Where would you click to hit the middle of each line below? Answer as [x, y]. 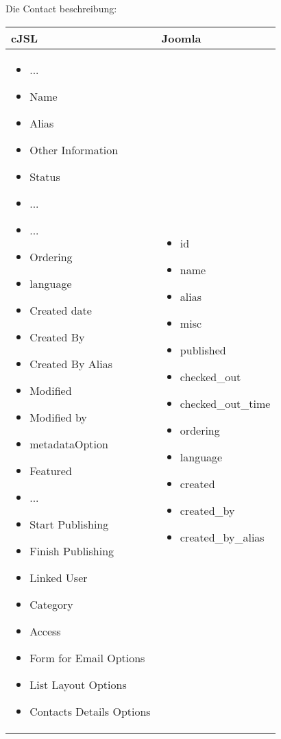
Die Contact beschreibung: [61, 8]
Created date [61, 310]
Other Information [74, 149]
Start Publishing [69, 524]
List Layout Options [78, 684]
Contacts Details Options [90, 711]
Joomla [181, 38]
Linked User [59, 577]
